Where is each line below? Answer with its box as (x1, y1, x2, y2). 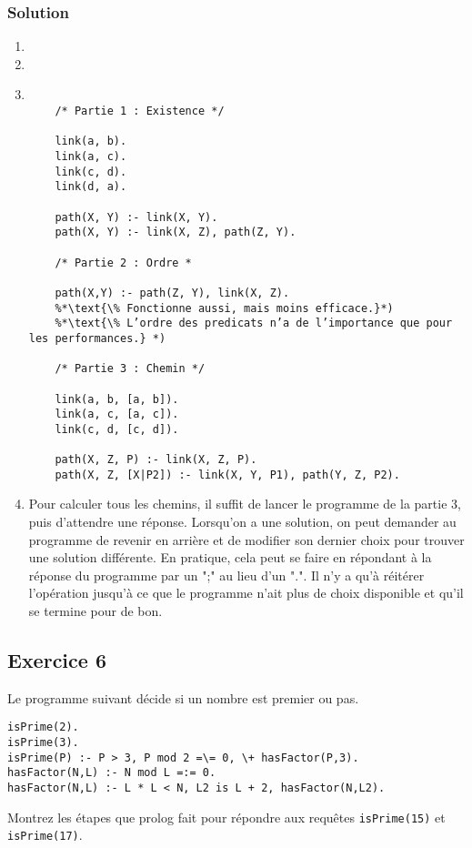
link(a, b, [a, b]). (55, 392, 179, 406)
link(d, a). (55, 180, 127, 194)
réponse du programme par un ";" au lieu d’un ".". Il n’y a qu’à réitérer (28, 565, 425, 584)
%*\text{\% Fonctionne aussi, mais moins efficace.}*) (55, 301, 394, 315)
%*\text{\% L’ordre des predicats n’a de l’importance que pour (55, 317, 453, 330)
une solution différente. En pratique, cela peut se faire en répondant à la (28, 548, 432, 567)
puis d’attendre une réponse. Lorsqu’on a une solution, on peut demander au (28, 512, 457, 531)
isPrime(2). (7, 721, 79, 734)
